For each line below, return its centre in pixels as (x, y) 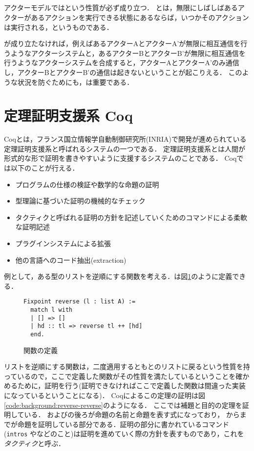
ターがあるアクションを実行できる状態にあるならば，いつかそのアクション (130, 17)
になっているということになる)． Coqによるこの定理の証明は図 (105, 395)
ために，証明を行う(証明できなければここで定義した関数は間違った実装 (131, 386)
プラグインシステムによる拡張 (63, 243)
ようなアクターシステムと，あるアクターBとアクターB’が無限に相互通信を (128, 53)
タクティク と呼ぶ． (34, 443)
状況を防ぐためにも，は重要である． (75, 82)
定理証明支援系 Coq (68, 115)
